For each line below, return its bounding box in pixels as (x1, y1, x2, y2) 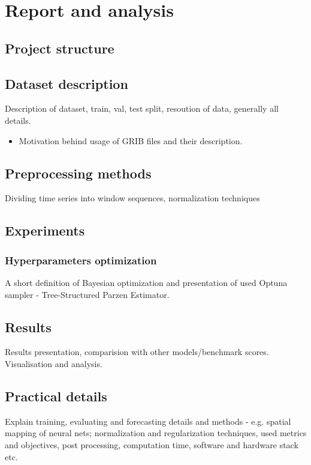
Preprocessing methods (5, 163, 152, 182)
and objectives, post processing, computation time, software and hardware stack (5, 438, 298, 451)
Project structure (5, 38, 114, 57)
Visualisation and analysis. (5, 357, 102, 369)
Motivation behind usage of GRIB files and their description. (19, 134, 243, 147)
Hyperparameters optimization (5, 252, 157, 267)
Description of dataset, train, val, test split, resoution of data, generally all (5, 102, 279, 115)
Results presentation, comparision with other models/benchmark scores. (5, 345, 269, 358)
